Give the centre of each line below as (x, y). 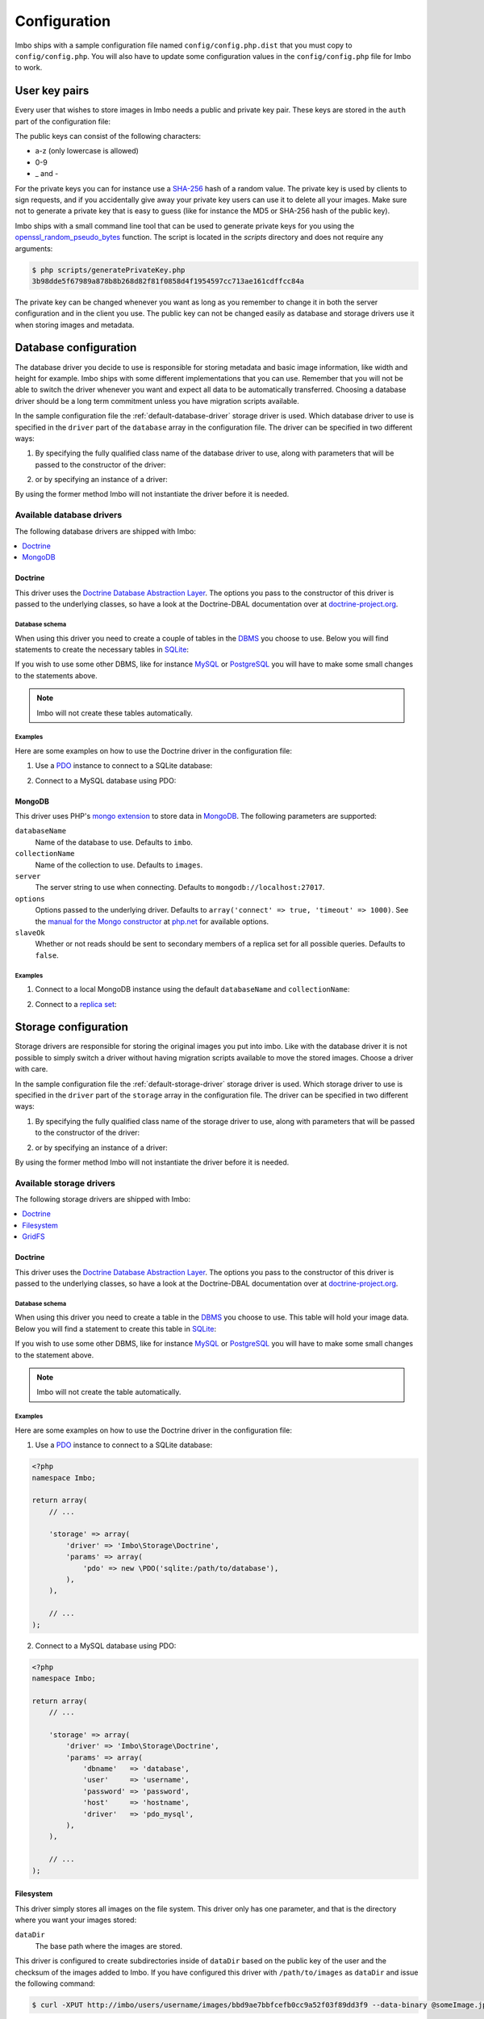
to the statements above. (56, 675)
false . (47, 955)
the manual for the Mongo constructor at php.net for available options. (152, 921)
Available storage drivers (65, 1183)
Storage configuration (71, 1027)
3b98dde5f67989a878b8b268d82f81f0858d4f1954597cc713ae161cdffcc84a (168, 281)
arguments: (34, 248)
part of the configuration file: (63, 121)
